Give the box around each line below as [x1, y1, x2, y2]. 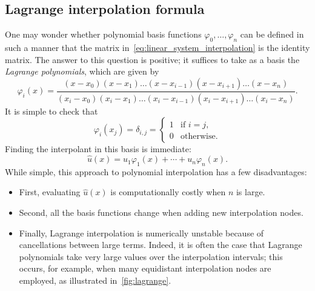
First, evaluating [19, 186, 81, 198]
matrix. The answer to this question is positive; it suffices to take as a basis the [5, 53, 300, 65]
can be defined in [240, 28, 304, 41]
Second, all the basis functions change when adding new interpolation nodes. [19, 206, 303, 219]
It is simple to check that [5, 104, 98, 117]
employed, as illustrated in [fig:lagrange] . [19, 274, 171, 287]
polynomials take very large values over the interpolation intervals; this [19, 250, 283, 263]
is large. [236, 186, 265, 198]
